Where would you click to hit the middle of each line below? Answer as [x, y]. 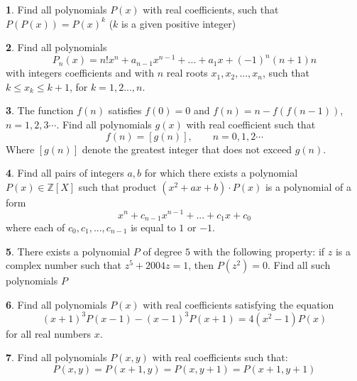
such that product [117, 186]
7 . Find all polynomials [56, 357]
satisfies [125, 110]
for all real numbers [48, 333]
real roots [187, 73]
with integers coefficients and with [80, 73]
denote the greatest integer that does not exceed [187, 149]
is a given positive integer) [179, 23]
